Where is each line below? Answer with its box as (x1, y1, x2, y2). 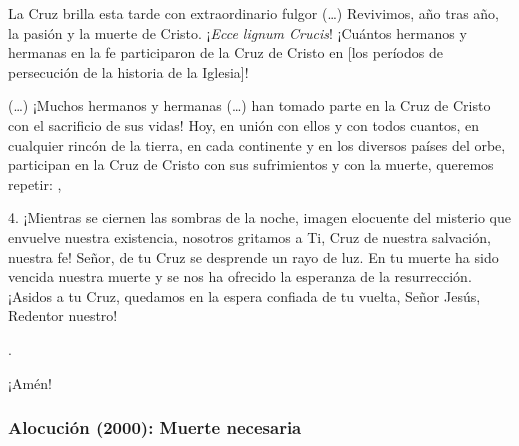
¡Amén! (8, 372, 52, 393)
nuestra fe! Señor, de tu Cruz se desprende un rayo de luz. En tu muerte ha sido (8, 246, 499, 267)
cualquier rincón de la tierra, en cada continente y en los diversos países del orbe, (8, 134, 506, 155)
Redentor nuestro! (8, 305, 118, 326)
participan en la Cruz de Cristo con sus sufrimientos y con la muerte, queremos (8, 154, 494, 175)
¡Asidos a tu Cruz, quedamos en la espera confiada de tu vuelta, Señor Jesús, (8, 285, 481, 306)
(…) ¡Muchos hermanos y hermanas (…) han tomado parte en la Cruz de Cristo (8, 95, 491, 116)
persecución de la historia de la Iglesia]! (8, 61, 249, 82)
